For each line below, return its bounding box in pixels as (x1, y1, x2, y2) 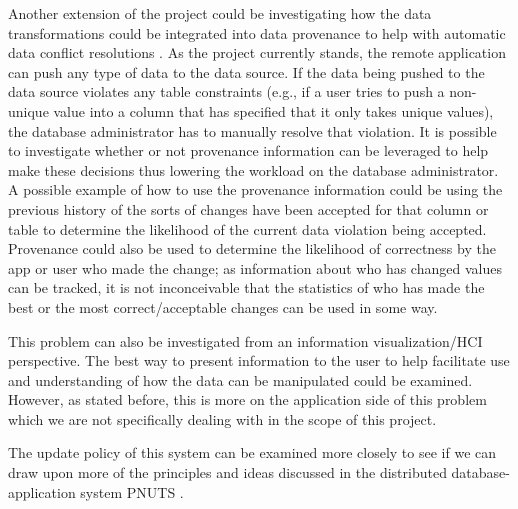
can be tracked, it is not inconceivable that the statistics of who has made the (8, 277, 485, 298)
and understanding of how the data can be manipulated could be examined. (8, 369, 473, 390)
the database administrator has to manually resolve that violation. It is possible (8, 120, 497, 141)
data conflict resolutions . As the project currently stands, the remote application (8, 42, 506, 63)
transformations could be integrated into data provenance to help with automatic (8, 22, 506, 43)
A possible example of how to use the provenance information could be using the (8, 179, 503, 200)
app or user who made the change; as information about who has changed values (8, 257, 502, 278)
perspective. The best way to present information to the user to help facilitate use (8, 350, 510, 371)
